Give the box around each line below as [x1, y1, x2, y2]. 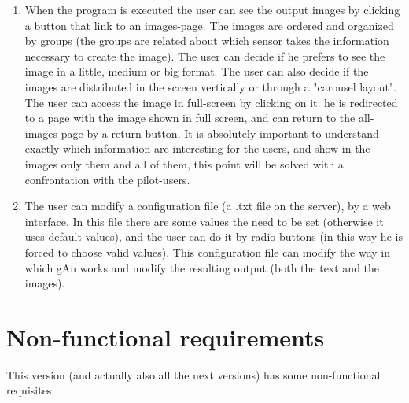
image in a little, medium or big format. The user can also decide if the [24, 63, 369, 79]
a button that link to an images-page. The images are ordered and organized [24, 17, 394, 33]
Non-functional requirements [6, 320, 325, 353]
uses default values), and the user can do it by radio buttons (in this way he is [24, 228, 403, 245]
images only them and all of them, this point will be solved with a [24, 155, 344, 172]
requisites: [6, 382, 55, 398]
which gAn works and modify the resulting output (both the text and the [24, 259, 380, 275]
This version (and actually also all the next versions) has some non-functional [6, 366, 381, 383]
